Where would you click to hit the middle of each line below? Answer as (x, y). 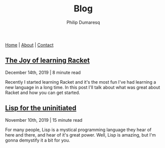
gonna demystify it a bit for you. (38, 140)
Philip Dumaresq (83, 22)
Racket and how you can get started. (43, 93)
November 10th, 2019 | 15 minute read (44, 120)
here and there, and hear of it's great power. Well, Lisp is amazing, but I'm (81, 135)
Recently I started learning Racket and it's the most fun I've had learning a (81, 82)
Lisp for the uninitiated (41, 108)
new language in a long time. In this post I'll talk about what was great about (82, 87)
